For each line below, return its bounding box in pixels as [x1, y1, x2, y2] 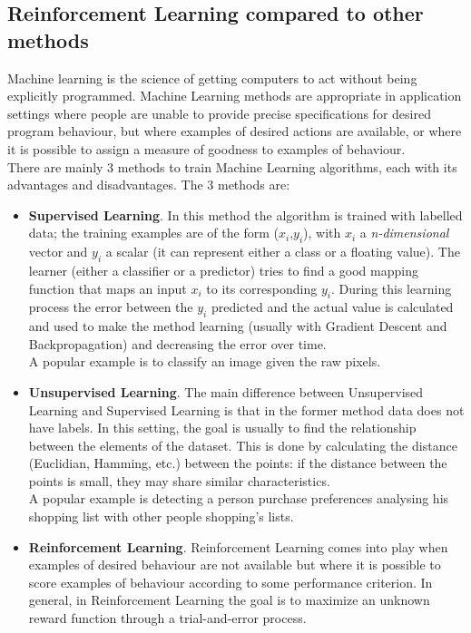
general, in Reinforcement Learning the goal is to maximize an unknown [28, 590, 430, 609]
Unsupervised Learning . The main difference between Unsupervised [28, 382, 424, 401]
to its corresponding [206, 278, 318, 297]
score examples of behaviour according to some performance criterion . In [28, 572, 433, 591]
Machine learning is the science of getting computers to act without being [7, 68, 417, 87]
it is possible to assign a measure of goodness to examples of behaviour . [7, 139, 406, 158]
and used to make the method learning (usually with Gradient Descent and [28, 316, 447, 336]
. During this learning [330, 278, 452, 297]
